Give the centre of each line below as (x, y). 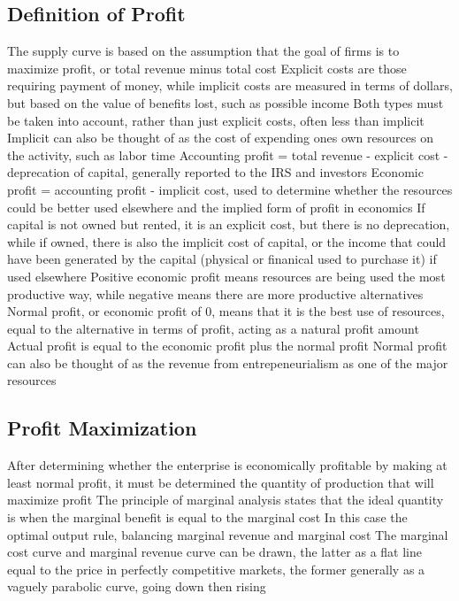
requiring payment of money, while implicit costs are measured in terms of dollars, (230, 85)
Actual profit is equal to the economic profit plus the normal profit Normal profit (227, 346)
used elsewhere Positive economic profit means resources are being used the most (226, 276)
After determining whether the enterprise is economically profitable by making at (227, 465)
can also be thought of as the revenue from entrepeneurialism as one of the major (228, 362)
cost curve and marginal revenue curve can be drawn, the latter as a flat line (214, 552)
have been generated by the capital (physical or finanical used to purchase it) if (222, 259)
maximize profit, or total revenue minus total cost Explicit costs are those (207, 68)
